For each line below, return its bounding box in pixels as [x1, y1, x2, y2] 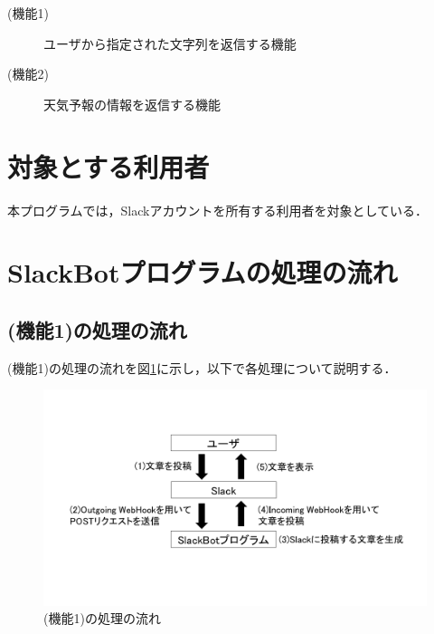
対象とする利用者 [7, 148, 210, 185]
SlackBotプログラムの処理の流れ [7, 254, 398, 291]
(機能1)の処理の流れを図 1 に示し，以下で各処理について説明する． [7, 358, 397, 377]
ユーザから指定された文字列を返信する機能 [43, 34, 297, 53]
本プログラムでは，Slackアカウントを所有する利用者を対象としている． [7, 200, 429, 219]
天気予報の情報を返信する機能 [43, 94, 221, 113]
